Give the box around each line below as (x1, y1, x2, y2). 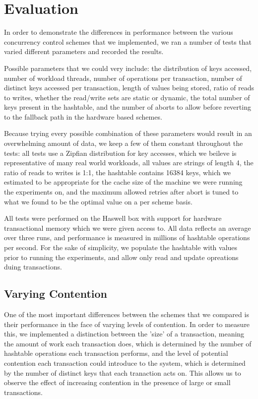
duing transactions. (4, 262, 62, 272)
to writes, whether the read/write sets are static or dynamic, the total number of (4, 92, 250, 102)
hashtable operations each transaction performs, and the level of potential (4, 348, 228, 358)
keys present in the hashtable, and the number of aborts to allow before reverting (4, 102, 251, 112)
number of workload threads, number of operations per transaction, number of (4, 72, 242, 83)
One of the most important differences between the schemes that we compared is (4, 309, 249, 319)
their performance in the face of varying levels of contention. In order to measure (4, 319, 250, 329)
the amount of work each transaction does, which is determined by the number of (4, 338, 252, 348)
